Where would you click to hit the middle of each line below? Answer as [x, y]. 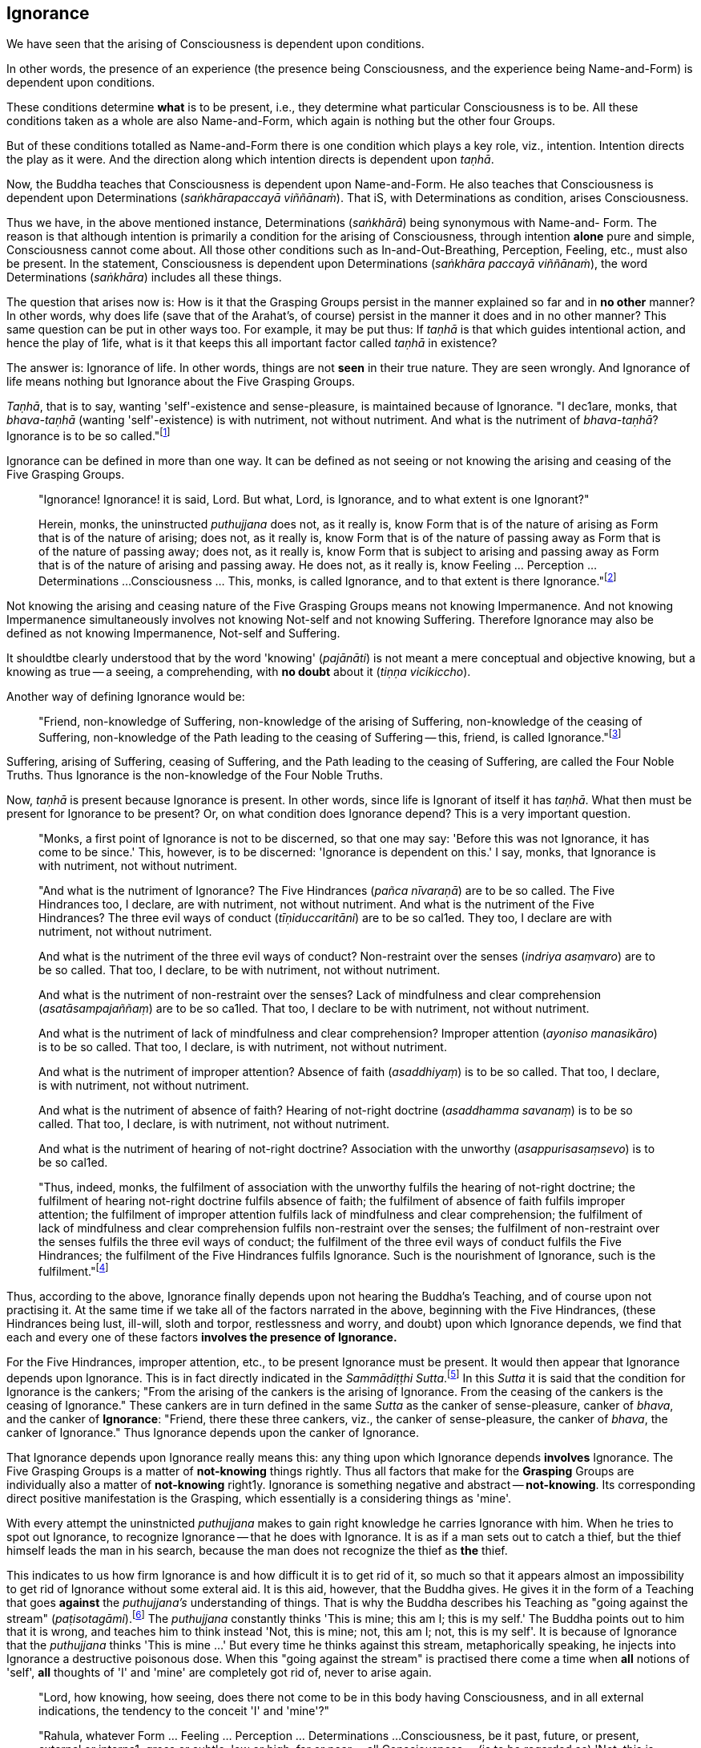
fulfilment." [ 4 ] [74, 1271]
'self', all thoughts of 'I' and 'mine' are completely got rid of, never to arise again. [219, 1673]
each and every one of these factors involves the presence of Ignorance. [202, 1337]
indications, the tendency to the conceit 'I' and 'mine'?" [184, 1711]
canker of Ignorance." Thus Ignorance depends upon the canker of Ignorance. [213, 1432]
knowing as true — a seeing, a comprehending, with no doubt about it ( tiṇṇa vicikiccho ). [239, 671]
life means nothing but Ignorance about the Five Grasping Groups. [181, 382]
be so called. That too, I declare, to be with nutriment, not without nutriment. [240, 970]
